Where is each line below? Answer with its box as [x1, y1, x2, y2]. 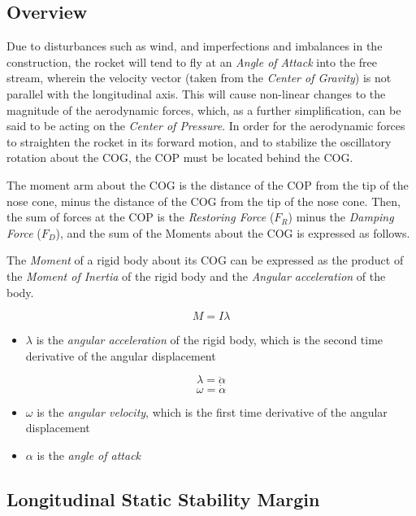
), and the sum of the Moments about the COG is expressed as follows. [55, 224, 410, 241]
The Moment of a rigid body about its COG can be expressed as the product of [6, 251, 404, 269]
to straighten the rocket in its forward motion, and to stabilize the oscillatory [6, 133, 392, 150]
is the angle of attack [37, 446, 141, 463]
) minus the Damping [288, 208, 394, 225]
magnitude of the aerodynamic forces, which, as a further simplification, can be [6, 101, 401, 118]
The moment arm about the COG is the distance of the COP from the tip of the [6, 176, 409, 193]
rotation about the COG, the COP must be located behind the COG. [6, 149, 353, 166]
